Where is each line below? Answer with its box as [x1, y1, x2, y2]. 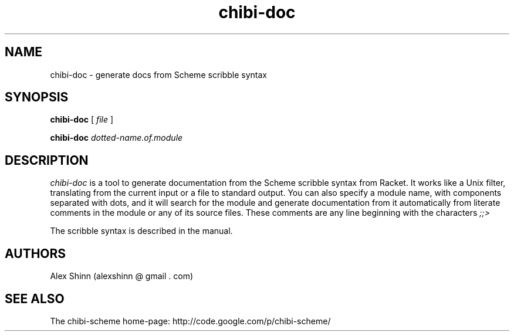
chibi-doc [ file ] [50, 114, 114, 125]
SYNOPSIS [5, 90, 69, 105]
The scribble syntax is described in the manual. [50, 226, 233, 236]
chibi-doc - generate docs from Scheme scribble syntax [50, 69, 267, 80]
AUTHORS [5, 246, 66, 261]
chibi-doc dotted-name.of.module [50, 133, 183, 143]
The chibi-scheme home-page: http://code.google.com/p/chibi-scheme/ [50, 315, 331, 326]
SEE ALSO [5, 291, 65, 306]
